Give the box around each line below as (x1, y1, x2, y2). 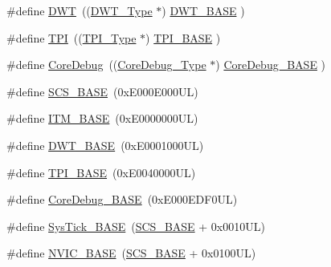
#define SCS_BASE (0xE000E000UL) (6, 83, 198, 99)
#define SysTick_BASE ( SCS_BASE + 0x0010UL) (6, 217, 265, 234)
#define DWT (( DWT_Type (6, 2, 153, 18)
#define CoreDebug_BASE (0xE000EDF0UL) (6, 191, 238, 208)
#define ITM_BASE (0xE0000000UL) (6, 110, 198, 127)
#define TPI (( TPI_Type (6, 29, 137, 46)
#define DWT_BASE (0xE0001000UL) (6, 136, 204, 153)
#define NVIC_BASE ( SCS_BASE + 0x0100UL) (6, 245, 256, 261)
